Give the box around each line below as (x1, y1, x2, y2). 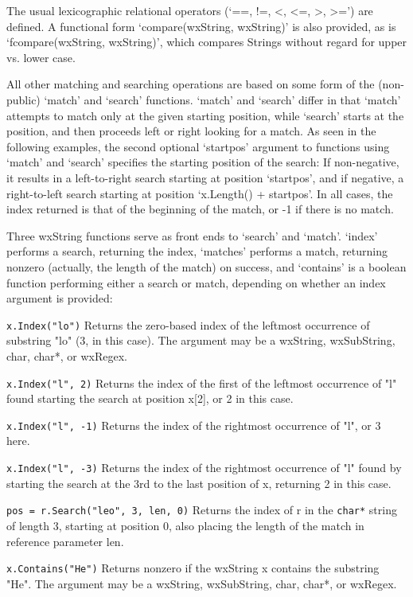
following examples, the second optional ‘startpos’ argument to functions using (6, 138, 390, 154)
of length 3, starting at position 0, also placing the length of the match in (6, 517, 364, 533)
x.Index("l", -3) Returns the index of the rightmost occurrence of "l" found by (6, 459, 402, 476)
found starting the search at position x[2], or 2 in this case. (6, 390, 294, 407)
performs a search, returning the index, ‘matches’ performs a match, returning (6, 243, 388, 259)
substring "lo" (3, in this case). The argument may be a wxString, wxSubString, (6, 332, 395, 349)
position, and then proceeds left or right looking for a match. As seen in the (6, 123, 376, 139)
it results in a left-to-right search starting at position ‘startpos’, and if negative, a (6, 169, 404, 185)
